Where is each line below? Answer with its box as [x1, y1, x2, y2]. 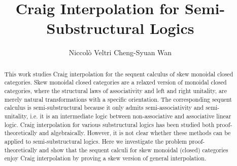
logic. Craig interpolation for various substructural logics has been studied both [4, 120, 215, 129]
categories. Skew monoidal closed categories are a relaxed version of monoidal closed [4, 78, 227, 87]
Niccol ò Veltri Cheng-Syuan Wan [69, 47, 172, 58]
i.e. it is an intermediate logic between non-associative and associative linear [30, 111, 231, 120]
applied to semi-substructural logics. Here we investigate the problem [4, 137, 187, 145]
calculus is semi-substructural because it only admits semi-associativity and [4, 103, 204, 112]
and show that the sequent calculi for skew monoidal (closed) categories [39, 145, 228, 154]
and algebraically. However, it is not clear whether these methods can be [39, 129, 231, 137]
